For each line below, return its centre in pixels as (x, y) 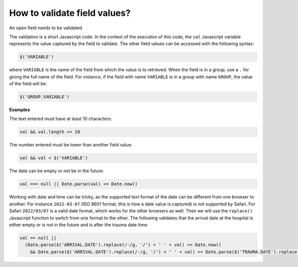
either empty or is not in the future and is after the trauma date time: (79, 225)
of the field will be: (28, 84)
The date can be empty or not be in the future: (57, 171)
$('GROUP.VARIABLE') (44, 97)
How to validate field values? (70, 13)
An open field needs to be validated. (46, 28)
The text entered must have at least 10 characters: (60, 119)
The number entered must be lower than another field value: (71, 145)
